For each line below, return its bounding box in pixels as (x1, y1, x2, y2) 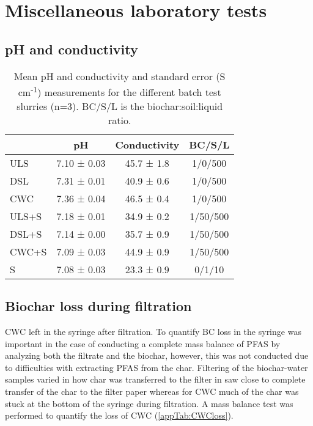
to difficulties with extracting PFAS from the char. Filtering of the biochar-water (5, 361, 308, 373)
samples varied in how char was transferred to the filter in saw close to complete (5, 373, 306, 386)
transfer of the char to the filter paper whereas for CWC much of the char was (5, 385, 299, 398)
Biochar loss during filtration (5, 296, 192, 315)
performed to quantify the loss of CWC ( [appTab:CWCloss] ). (5, 409, 234, 422)
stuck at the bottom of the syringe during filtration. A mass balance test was (5, 397, 293, 409)
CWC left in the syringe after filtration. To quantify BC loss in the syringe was (5, 325, 301, 338)
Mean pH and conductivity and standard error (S (13, 68, 226, 83)
